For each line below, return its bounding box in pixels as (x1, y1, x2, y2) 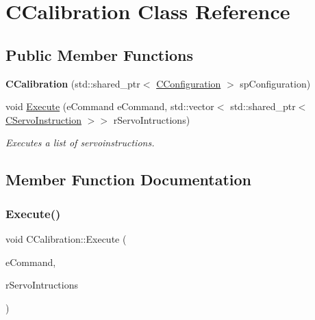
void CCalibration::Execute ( (5, 231, 127, 245)
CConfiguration (156, 76, 221, 90)
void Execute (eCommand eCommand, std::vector (5, 99, 214, 114)
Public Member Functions (5, 44, 193, 65)
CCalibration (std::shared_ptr (5, 76, 140, 90)
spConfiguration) (240, 76, 311, 90)
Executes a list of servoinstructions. (5, 135, 155, 150)
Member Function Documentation (5, 169, 252, 190)
